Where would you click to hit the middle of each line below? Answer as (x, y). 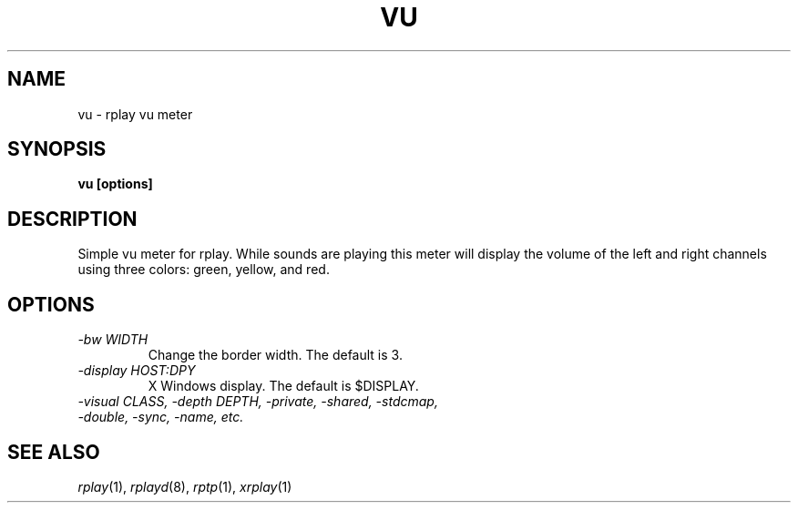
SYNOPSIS (57, 149)
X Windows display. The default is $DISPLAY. (283, 386)
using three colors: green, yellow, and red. (204, 270)
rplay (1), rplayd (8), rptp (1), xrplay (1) (185, 486)
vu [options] (115, 184)
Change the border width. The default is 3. (275, 355)
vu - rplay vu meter (135, 114)
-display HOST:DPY (137, 371)
